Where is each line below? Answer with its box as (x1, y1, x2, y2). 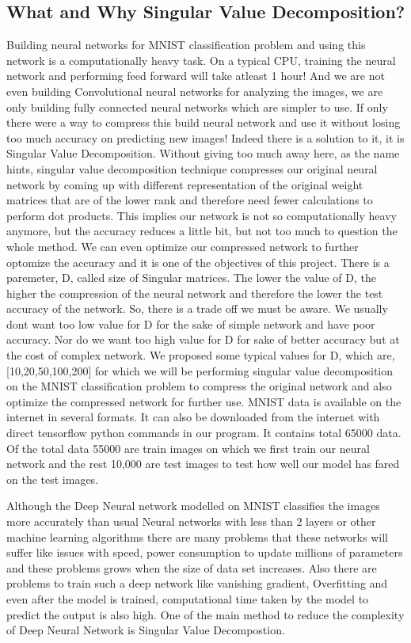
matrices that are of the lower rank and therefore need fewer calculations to (6, 192, 373, 208)
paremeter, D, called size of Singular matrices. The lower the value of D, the (6, 269, 376, 286)
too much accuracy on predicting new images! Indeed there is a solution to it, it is (6, 129, 405, 146)
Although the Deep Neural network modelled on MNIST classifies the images (6, 497, 380, 514)
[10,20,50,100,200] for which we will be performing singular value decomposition (6, 362, 394, 379)
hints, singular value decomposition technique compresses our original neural (6, 160, 378, 177)
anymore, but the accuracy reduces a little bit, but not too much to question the (6, 223, 398, 239)
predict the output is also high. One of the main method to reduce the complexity (6, 606, 405, 622)
